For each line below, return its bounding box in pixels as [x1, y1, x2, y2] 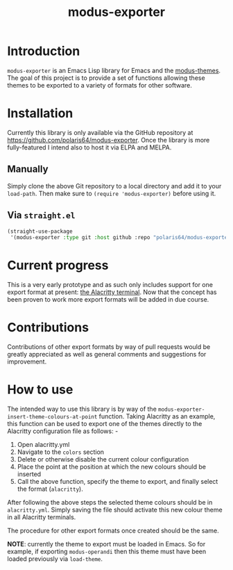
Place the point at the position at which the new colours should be [17, 463, 207, 471]
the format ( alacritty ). [17, 484, 83, 494]
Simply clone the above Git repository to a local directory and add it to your [7, 181, 222, 190]
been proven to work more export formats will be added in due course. [7, 295, 209, 304]
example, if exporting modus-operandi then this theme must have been [7, 547, 207, 556]
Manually [7, 163, 49, 175]
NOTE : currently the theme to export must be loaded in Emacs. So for [7, 540, 206, 548]
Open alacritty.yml [17, 441, 70, 449]
